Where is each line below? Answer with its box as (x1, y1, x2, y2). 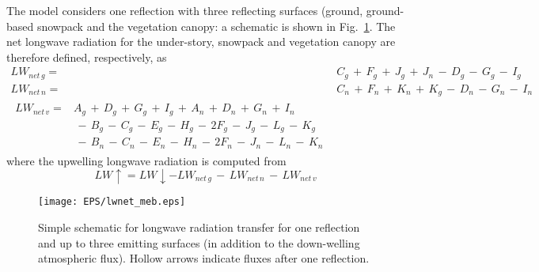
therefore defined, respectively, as (6, 48, 167, 65)
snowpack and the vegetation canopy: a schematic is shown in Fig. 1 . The (36, 17, 396, 34)
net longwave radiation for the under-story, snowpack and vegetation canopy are (6, 33, 396, 50)
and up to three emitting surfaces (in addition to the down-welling (38, 234, 360, 251)
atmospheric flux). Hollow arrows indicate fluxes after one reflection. (38, 250, 370, 266)
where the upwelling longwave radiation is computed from (6, 152, 287, 168)
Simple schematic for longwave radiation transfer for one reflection (38, 219, 360, 236)
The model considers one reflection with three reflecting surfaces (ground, (6, 2, 363, 18)
